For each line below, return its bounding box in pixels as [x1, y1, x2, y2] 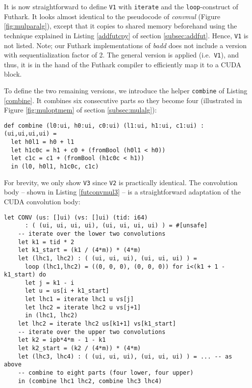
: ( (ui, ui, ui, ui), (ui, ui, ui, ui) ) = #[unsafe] [25, 222, 208, 229]
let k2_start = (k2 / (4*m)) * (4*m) [18, 345, 141, 352]
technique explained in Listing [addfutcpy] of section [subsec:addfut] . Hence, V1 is [4, 30, 249, 40]
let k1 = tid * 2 [18, 238, 75, 246]
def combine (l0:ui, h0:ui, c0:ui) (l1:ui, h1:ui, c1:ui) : [4, 122, 204, 129]
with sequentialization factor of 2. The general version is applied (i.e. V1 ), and [4, 50, 239, 60]
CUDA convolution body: [4, 196, 80, 206]
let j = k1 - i [25, 279, 75, 286]
